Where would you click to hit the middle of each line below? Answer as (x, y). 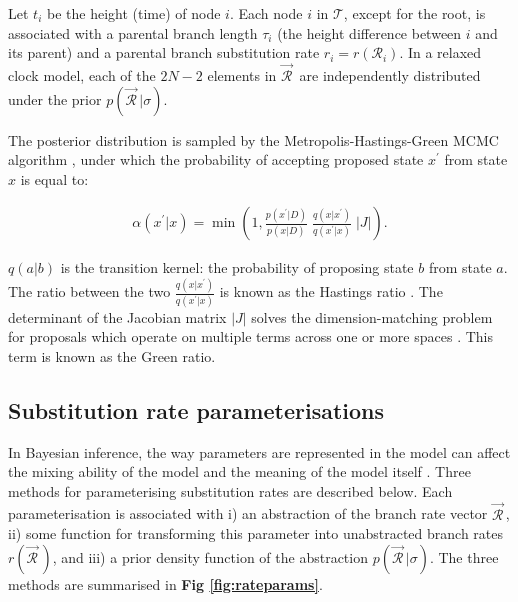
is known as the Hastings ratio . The (331, 291)
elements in (242, 75)
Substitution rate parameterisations (196, 409)
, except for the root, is (414, 13)
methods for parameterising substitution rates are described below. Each (230, 490)
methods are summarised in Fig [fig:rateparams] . (165, 583)
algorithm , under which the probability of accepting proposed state (216, 159)
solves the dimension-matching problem (372, 316)
